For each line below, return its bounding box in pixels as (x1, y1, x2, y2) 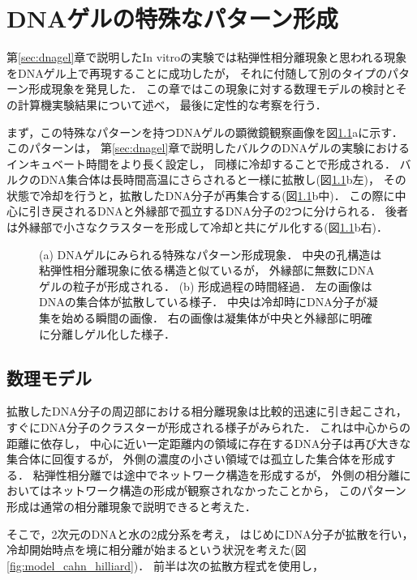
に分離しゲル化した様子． (39, 325, 175, 342)
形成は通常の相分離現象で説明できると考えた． (6, 497, 256, 514)
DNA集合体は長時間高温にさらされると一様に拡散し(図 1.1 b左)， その (40, 171, 406, 188)
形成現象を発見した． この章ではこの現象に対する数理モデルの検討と (28, 80, 396, 97)
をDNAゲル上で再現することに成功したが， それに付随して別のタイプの (6, 64, 388, 81)
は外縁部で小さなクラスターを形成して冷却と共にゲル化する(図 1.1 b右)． (6, 219, 388, 236)
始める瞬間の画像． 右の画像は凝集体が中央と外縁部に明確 (61, 309, 372, 326)
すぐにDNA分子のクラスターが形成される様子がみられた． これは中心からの (6, 419, 411, 436)
